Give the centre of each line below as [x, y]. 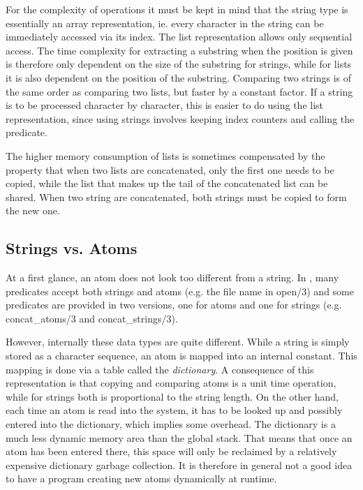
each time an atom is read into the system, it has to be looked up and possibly [174, 410]
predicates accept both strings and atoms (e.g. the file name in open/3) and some [180, 291]
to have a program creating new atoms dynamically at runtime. [141, 478]
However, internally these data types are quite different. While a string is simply [178, 342]
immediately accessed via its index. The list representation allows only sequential [179, 37]
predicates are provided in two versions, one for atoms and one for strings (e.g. [174, 305]
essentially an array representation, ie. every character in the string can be [165, 23]
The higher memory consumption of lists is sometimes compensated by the [165, 155]
